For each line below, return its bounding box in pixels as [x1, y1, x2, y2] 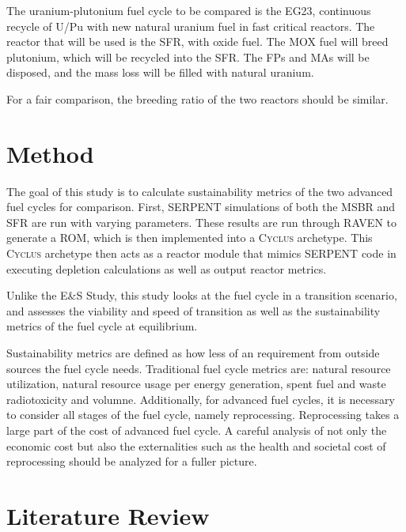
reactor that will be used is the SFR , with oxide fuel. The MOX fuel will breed [6, 33, 389, 50]
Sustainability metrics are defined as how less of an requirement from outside [6, 345, 380, 361]
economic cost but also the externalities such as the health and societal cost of [6, 437, 386, 454]
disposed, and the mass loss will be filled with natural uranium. [6, 64, 314, 81]
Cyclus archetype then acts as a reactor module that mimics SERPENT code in [6, 245, 397, 262]
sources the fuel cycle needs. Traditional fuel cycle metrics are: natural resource [6, 360, 391, 376]
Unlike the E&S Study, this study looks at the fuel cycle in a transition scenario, [6, 287, 397, 304]
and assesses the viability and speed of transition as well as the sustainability [6, 302, 381, 319]
